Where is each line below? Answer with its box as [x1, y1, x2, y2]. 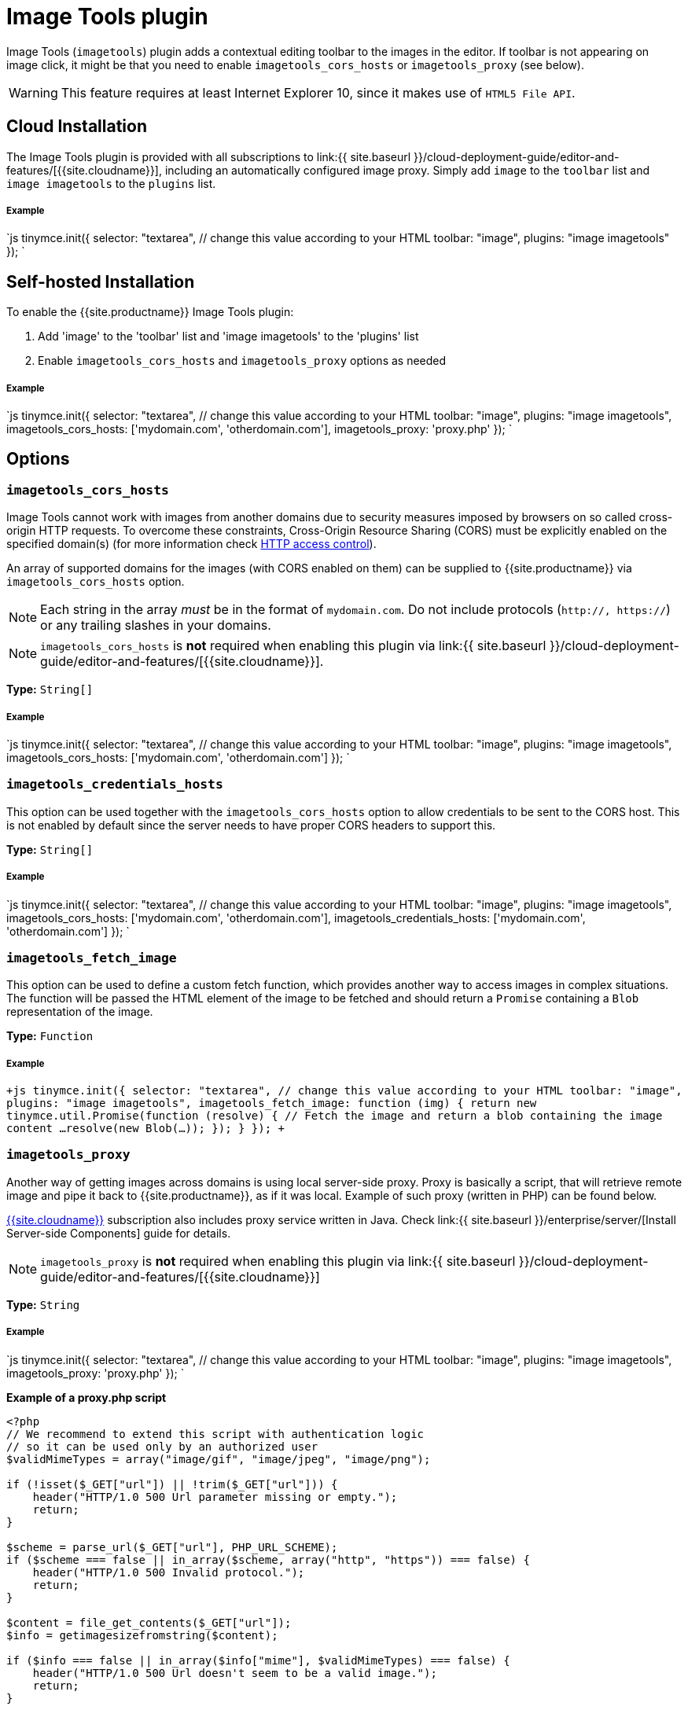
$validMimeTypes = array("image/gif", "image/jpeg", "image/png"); [6, 1452, 431, 1465]
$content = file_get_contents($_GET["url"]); [6, 1616, 292, 1629]
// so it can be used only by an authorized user [6, 1440, 318, 1453]
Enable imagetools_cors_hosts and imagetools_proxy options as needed [38, 354, 447, 368]
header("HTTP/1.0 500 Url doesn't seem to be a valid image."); [32, 1666, 437, 1679]
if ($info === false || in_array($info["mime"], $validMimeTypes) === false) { [6, 1653, 510, 1667]
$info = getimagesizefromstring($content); [6, 1628, 278, 1642]
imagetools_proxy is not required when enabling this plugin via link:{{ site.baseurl [40, 1252, 516, 1269]
